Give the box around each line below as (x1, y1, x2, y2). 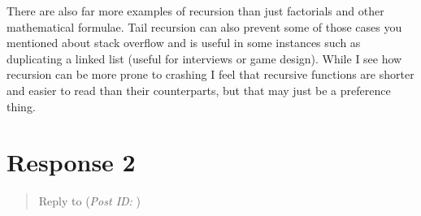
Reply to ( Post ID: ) (38, 192, 141, 210)
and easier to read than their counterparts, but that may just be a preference (7, 81, 391, 98)
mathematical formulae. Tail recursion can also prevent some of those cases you (7, 18, 402, 35)
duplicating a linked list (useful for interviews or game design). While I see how (7, 50, 402, 67)
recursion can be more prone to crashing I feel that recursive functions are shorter (7, 66, 414, 83)
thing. (7, 97, 36, 114)
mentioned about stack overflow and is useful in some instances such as (7, 34, 361, 51)
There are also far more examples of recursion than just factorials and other (7, 2, 384, 19)
